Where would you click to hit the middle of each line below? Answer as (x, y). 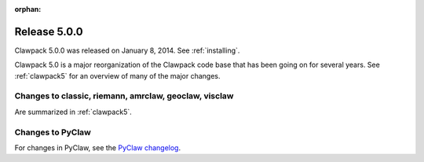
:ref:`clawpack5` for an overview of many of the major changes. (117, 75)
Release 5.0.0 (49, 31)
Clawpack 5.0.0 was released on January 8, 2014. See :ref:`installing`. (127, 50)
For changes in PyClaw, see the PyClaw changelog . (97, 147)
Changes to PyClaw (53, 132)
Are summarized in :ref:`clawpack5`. (73, 112)
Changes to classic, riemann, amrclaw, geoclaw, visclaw (124, 96)
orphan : (28, 9)
